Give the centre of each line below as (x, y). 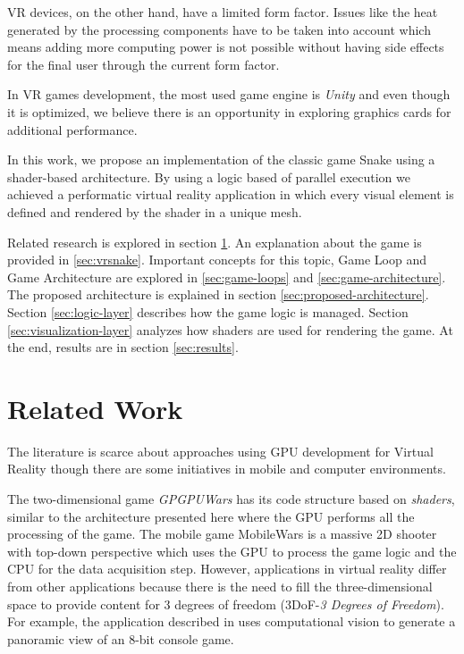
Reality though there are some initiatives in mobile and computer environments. (227, 469)
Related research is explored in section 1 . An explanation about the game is (215, 242)
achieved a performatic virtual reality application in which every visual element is (231, 194)
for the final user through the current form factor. (143, 64)
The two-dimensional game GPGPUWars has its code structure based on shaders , (231, 499)
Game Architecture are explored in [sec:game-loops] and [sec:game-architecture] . (227, 277)
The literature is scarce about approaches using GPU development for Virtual (220, 451)
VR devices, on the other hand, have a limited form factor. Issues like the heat (223, 12)
